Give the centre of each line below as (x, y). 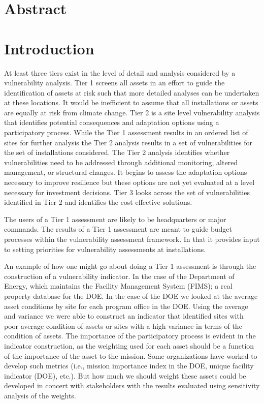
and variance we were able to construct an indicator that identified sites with (124, 316)
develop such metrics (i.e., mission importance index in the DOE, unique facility (129, 366)
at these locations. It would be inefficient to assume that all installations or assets (131, 102)
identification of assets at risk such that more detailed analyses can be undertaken (132, 92)
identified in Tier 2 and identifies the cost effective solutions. (98, 202)
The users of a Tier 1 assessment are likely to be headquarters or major (115, 219)
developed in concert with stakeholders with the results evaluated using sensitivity (132, 385)
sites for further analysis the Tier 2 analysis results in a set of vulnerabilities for (128, 142)
